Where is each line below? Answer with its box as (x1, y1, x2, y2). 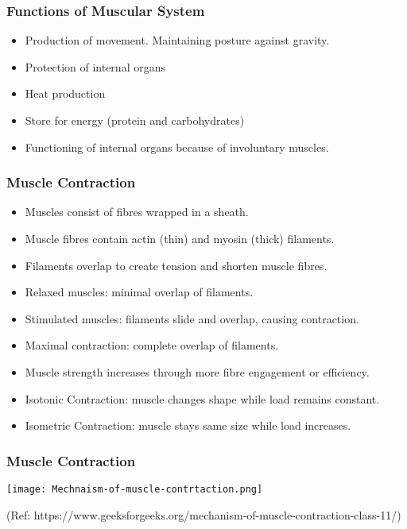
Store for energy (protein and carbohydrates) (25, 112, 245, 128)
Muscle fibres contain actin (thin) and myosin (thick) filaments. (25, 230, 335, 246)
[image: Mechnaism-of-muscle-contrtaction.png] (6, 483, 263, 495)
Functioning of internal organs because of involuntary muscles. (25, 138, 329, 155)
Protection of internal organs (25, 58, 165, 75)
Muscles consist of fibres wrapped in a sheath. (25, 203, 249, 220)
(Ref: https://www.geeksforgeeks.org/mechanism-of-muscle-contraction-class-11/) (6, 506, 401, 523)
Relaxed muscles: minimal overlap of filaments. (25, 284, 254, 300)
